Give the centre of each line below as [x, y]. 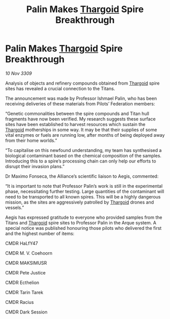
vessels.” [15, 207]
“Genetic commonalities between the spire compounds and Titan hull [77, 113]
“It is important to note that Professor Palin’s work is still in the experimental [84, 186]
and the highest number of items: [40, 233]
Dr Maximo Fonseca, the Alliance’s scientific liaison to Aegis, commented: [82, 176]
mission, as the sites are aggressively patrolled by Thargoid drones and [80, 202]
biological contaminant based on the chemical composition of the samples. [83, 155]
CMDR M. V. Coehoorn [29, 253]
